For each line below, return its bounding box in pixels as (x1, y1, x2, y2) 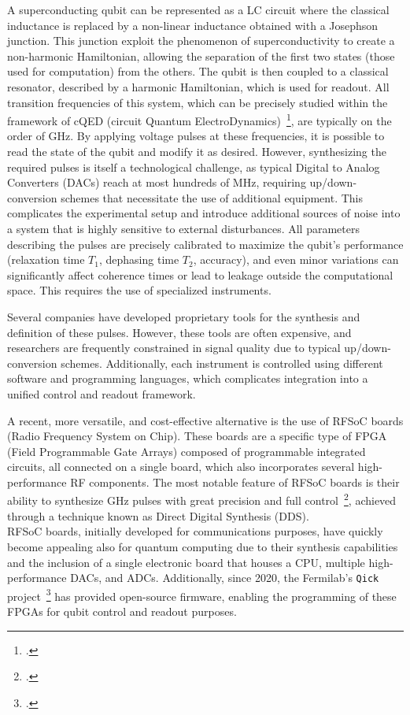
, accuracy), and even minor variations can (193, 251, 399, 268)
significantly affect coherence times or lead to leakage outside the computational (7, 266, 393, 283)
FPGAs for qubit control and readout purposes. (7, 603, 237, 619)
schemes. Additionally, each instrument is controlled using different (61, 354, 383, 371)
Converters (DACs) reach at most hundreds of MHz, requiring (7, 174, 306, 191)
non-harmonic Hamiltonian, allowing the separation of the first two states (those (7, 47, 395, 64)
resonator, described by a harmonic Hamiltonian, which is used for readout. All (7, 78, 390, 94)
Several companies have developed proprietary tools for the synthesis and (7, 308, 360, 324)
